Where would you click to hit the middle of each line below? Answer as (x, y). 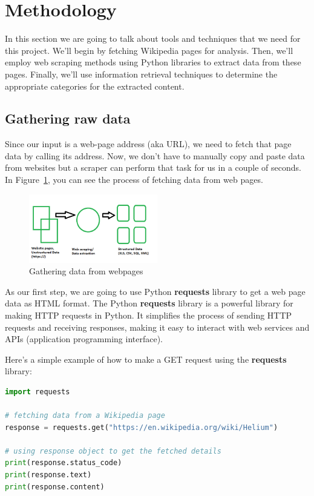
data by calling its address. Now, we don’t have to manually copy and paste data (155, 155)
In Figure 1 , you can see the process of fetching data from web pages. (134, 180)
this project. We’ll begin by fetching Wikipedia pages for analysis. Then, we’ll (149, 50)
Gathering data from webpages (86, 271)
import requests (38, 392)
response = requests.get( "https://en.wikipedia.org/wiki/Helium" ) (142, 427)
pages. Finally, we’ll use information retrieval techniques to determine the (141, 74)
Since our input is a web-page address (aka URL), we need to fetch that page (148, 144)
